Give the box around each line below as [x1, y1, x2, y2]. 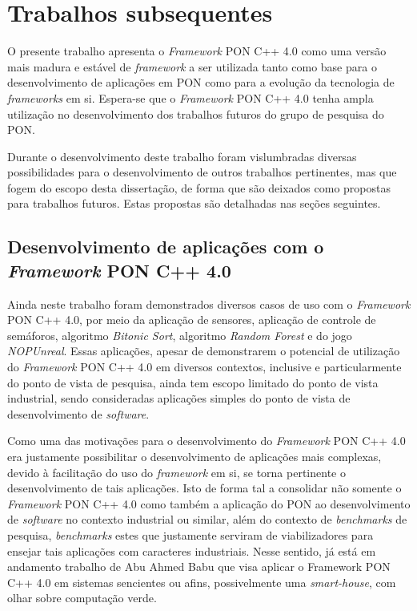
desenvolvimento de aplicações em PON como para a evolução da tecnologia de [7, 74, 395, 91]
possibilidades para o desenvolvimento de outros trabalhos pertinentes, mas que [7, 164, 397, 180]
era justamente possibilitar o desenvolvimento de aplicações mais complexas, [7, 448, 382, 464]
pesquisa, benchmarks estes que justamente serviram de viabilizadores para [7, 526, 374, 543]
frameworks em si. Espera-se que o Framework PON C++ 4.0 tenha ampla [7, 89, 374, 106]
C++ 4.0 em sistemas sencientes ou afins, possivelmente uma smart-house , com [7, 573, 396, 590]
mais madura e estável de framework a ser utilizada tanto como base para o [7, 58, 377, 75]
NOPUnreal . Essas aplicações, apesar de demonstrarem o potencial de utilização [7, 342, 400, 359]
